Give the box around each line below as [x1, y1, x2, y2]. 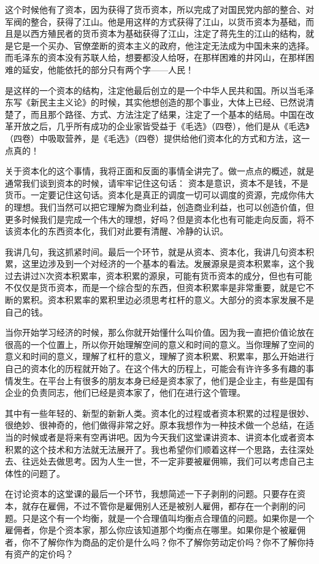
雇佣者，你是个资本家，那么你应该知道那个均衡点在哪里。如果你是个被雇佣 [5, 523, 306, 536]
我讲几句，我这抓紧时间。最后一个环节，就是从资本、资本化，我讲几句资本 [5, 245, 306, 258]
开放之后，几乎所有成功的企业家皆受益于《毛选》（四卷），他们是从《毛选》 [13, 120, 310, 133]
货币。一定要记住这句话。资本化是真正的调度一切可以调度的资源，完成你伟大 [5, 188, 314, 201]
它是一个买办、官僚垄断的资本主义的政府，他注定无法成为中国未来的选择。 [13, 39, 314, 52]
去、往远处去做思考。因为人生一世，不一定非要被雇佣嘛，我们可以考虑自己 [5, 455, 306, 468]
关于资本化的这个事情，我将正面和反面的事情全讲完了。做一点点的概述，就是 [5, 164, 314, 177]
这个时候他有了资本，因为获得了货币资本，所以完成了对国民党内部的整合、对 [5, 3, 314, 15]
